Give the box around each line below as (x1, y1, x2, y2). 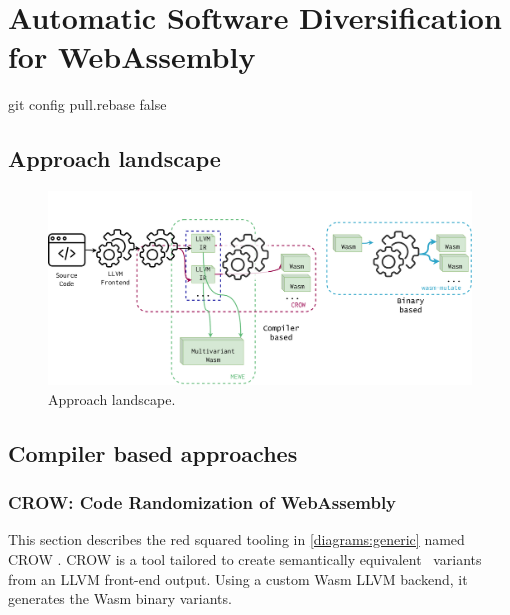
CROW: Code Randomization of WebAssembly (8, 490, 397, 515)
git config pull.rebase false (8, 94, 167, 115)
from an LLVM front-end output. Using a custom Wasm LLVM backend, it (8, 568, 468, 589)
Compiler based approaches (8, 437, 298, 468)
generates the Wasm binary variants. (8, 588, 232, 609)
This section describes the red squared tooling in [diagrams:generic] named (8, 529, 465, 550)
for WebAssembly (8, 36, 256, 77)
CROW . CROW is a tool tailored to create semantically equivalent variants (8, 549, 482, 570)
